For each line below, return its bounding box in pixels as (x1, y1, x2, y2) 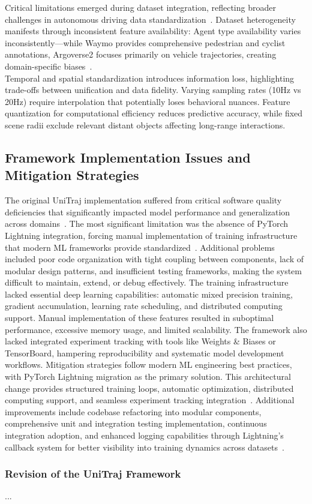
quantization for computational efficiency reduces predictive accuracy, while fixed (5, 107, 303, 119)
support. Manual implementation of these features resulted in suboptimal (5, 311, 274, 324)
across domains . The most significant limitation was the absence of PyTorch (5, 217, 289, 230)
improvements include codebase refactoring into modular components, (5, 405, 262, 418)
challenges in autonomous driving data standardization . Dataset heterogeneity (5, 13, 296, 25)
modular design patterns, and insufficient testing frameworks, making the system (5, 264, 302, 277)
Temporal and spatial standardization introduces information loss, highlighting (5, 71, 295, 84)
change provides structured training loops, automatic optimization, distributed (5, 382, 294, 394)
